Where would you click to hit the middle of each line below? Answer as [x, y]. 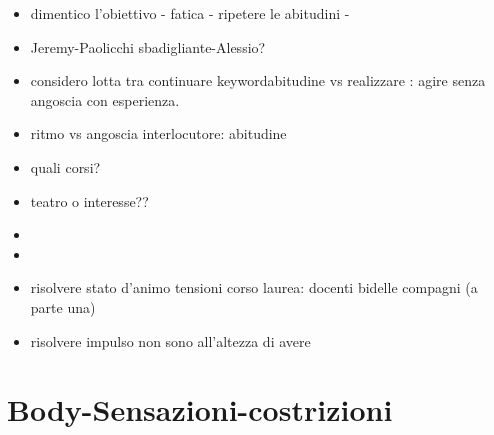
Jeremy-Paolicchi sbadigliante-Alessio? [148, 46]
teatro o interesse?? [89, 200]
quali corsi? [65, 166]
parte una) [63, 306]
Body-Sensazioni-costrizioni [200, 409]
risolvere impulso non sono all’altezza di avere [170, 340]
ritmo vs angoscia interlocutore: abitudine [158, 133]
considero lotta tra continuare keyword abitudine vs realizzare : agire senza [258, 80]
